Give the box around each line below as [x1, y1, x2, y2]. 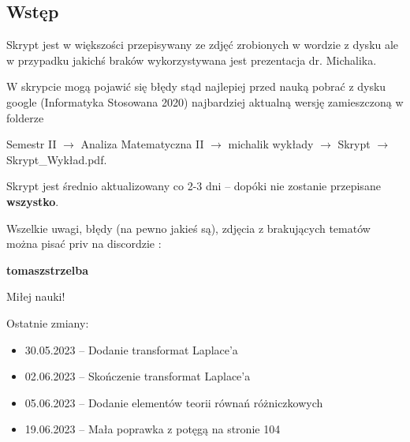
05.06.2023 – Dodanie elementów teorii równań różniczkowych [24, 394, 323, 410]
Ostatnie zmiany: [6, 314, 89, 331]
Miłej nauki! [6, 288, 65, 305]
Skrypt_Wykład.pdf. [6, 151, 107, 167]
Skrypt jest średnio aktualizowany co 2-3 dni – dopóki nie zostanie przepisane [6, 178, 381, 194]
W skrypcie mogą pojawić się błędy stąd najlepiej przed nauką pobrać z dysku [6, 78, 386, 95]
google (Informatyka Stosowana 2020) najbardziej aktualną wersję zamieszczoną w [6, 93, 404, 110]
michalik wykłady [228, 136, 314, 152]
